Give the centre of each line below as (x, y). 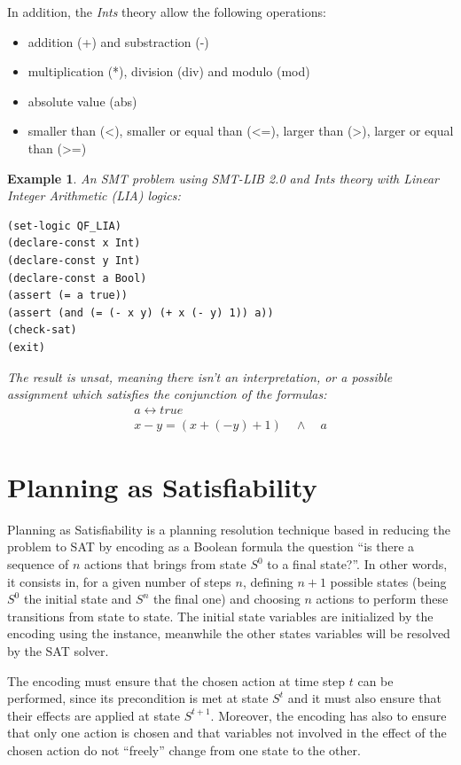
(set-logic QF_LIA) (64, 226)
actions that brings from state (165, 564)
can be (375, 680)
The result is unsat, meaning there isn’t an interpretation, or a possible (200, 376)
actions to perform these (382, 599)
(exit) (26, 347)
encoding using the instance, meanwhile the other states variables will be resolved (229, 633)
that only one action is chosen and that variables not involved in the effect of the (227, 733)
